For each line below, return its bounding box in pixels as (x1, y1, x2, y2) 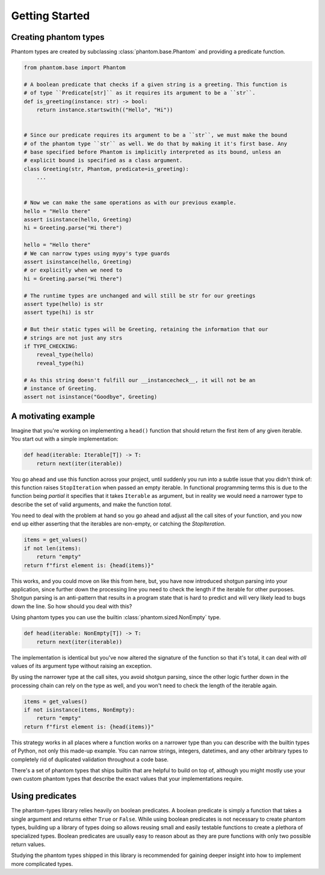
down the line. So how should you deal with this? (11, 602, 132, 609)
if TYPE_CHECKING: (23, 343, 78, 349)
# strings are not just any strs (23, 334, 123, 341)
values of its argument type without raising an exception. (11, 662, 152, 669)
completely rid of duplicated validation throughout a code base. (11, 756, 169, 763)
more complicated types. (11, 860, 73, 867)
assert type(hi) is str (23, 309, 94, 316)
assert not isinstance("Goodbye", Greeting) (23, 393, 158, 401)
